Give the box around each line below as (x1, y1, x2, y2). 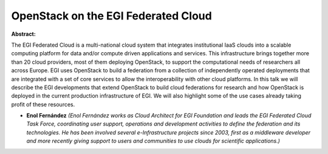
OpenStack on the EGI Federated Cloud (11, 9, 212, 22)
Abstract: (11, 30, 36, 38)
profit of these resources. (11, 101, 75, 108)
